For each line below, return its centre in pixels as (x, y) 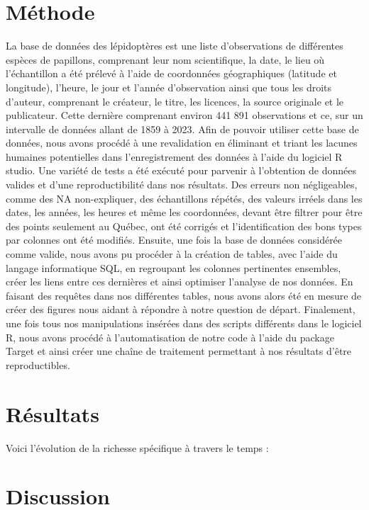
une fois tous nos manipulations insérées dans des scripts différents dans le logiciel (184, 323)
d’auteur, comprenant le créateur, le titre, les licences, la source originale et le (175, 101)
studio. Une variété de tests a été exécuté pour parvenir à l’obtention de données (181, 170)
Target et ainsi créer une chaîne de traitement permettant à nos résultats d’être (179, 351)
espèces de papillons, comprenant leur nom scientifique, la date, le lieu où (165, 59)
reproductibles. (38, 364)
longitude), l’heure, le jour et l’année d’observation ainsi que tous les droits (169, 87)
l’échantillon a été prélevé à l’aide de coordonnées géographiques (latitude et (171, 73)
